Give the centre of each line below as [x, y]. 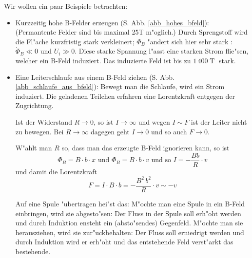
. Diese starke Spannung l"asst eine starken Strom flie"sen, [162, 51]
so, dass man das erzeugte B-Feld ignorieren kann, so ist [145, 148]
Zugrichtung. [34, 105]
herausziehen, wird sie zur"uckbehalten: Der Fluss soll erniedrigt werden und [130, 232]
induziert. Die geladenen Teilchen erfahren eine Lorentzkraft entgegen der [125, 96]
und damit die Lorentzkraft [56, 171]
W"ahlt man [34, 148]
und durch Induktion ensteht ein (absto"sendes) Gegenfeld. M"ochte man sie [129, 223]
